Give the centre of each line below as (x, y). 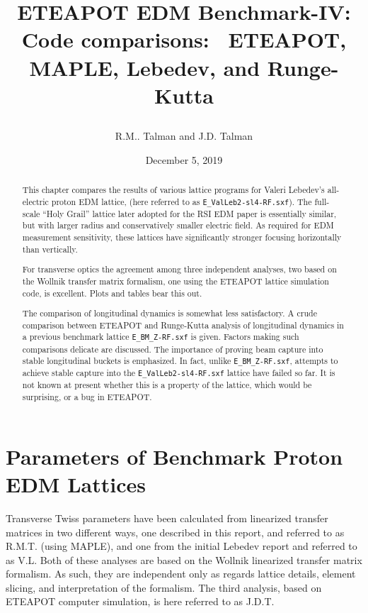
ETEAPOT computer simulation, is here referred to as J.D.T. (140, 601)
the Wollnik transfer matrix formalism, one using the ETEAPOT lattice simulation (176, 281)
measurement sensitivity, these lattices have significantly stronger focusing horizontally (182, 237)
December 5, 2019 (184, 159)
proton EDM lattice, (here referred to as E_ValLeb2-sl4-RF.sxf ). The (182, 201)
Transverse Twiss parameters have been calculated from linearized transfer (167, 518)
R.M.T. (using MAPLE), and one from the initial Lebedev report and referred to (182, 546)
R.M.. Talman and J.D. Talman (184, 135)
